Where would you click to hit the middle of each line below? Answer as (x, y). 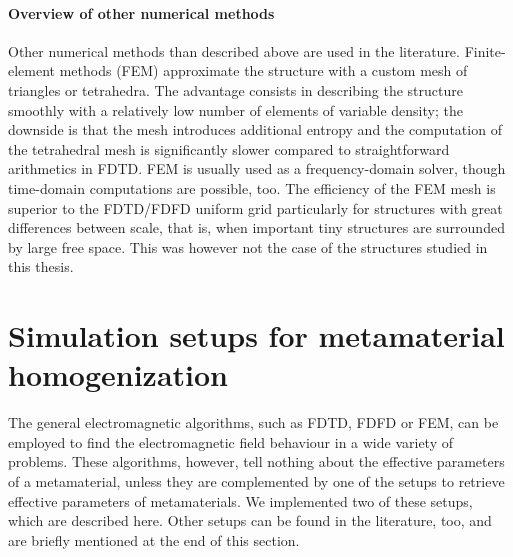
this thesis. (41, 266)
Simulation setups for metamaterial (256, 335)
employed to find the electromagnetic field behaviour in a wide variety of (231, 441)
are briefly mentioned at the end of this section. (154, 539)
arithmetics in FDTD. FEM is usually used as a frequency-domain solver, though (257, 168)
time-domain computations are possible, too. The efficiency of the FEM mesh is (252, 187)
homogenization (118, 374)
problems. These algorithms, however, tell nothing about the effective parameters (256, 461)
